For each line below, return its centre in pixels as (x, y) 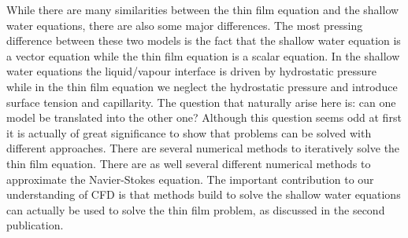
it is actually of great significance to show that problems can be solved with (189, 132)
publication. (35, 225)
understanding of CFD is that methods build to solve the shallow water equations (204, 194)
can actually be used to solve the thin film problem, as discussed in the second (196, 209)
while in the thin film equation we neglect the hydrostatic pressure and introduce (202, 86)
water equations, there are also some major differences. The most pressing (185, 25)
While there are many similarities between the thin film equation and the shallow (203, 9)
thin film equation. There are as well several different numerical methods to (189, 163)
